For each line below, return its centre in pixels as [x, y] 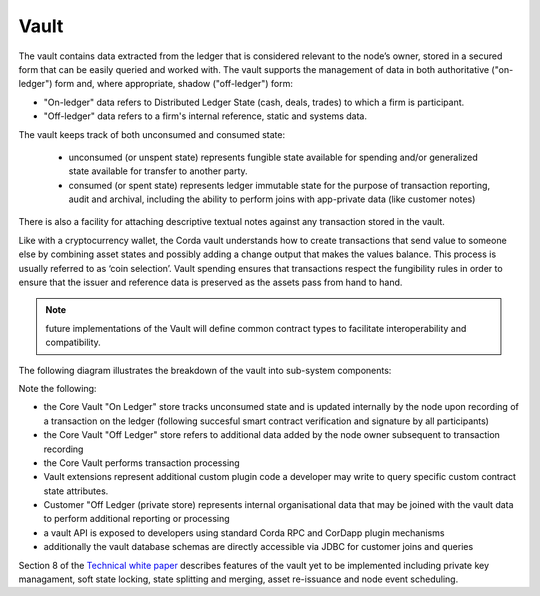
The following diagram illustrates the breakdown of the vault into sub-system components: [205, 370]
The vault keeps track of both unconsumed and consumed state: [151, 134]
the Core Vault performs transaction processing [141, 462]
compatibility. [73, 342]
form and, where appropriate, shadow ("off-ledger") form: [174, 84]
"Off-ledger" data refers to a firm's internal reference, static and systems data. [205, 116]
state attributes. [76, 491]
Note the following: [57, 388]
